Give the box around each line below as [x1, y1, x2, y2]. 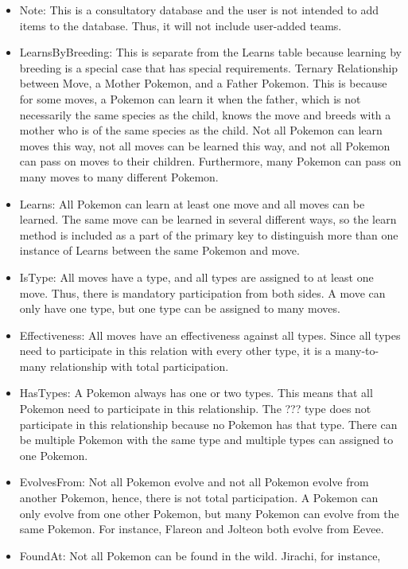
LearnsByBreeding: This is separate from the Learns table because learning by [19, 44, 402, 60]
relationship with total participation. [49, 357, 229, 374]
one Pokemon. [19, 446, 88, 463]
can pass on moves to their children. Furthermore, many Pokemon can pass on [19, 153, 402, 170]
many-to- [334, 342, 379, 359]
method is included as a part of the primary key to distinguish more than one [19, 226, 398, 243]
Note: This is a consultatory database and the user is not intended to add [19, 2, 379, 18]
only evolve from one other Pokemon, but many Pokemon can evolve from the [19, 505, 399, 521]
